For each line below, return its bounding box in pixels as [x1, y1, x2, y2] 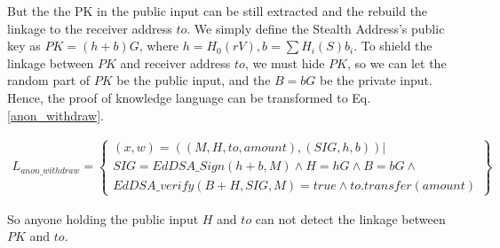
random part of [7, 71, 91, 89]
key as [7, 36, 41, 55]
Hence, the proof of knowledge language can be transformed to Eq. [7, 88, 371, 106]
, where [139, 36, 179, 55]
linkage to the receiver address [7, 19, 172, 37]
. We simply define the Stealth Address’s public [187, 19, 445, 37]
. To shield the [353, 36, 433, 55]
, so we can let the [346, 53, 447, 72]
